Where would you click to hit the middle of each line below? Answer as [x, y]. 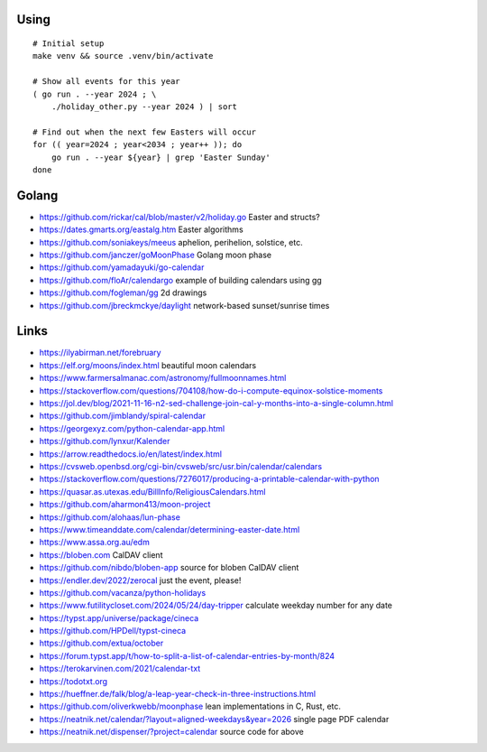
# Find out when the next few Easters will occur [145, 132]
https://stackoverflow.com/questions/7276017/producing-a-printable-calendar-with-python [209, 479]
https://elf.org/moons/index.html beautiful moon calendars [148, 365]
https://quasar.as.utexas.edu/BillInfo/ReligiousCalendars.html [152, 491]
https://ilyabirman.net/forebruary [100, 353]
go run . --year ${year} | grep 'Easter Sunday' [161, 157]
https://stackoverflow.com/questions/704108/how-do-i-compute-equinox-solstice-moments [211, 390]
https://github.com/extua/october [101, 643]
